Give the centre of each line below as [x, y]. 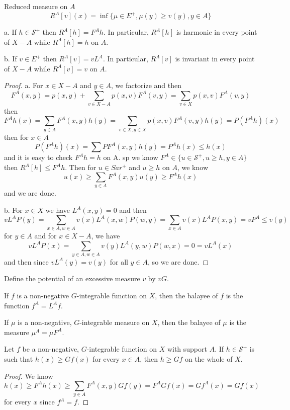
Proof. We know [29, 376]
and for [45, 236]
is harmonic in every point [217, 32]
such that [19, 359]
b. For [13, 210]
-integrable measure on [115, 322]
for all [119, 261]
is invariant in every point [215, 59]
